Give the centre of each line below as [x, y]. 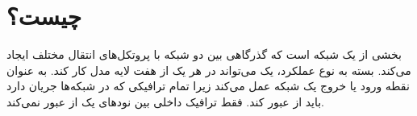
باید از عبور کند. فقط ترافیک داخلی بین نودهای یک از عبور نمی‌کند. [166, 101]
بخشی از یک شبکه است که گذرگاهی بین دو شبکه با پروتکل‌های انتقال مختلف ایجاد [204, 54]
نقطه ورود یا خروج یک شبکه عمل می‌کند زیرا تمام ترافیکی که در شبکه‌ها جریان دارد [208, 86]
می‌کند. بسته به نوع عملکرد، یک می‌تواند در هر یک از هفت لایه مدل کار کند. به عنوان [209, 70]
